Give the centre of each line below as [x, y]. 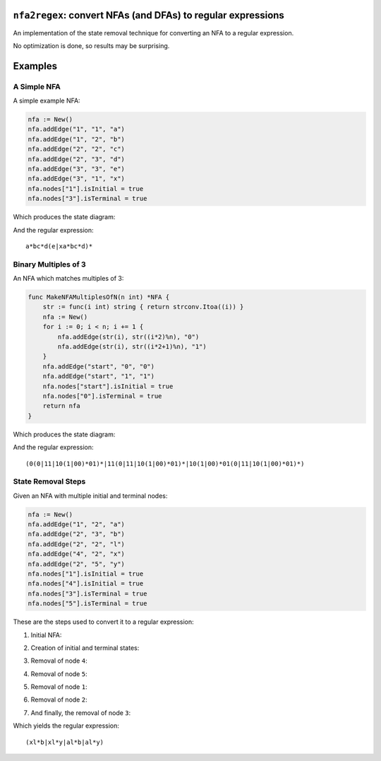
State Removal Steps [49, 482]
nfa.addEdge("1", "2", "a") [76, 524]
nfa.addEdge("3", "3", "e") [76, 169]
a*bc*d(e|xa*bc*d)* [59, 246]
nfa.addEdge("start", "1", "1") [99, 376]
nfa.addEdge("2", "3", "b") [76, 534]
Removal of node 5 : [59, 674]
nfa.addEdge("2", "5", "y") [76, 564]
